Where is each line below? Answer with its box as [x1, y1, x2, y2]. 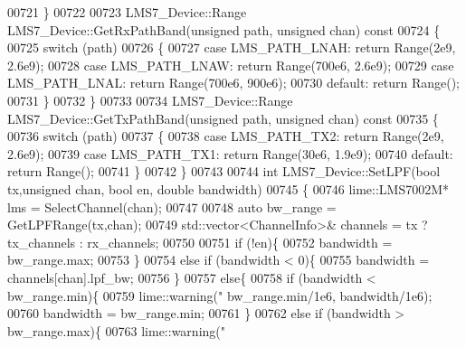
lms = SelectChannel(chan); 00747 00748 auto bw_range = [7, 197, 337, 216]
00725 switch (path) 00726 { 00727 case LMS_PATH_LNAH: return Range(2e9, [7, 38, 456, 57]
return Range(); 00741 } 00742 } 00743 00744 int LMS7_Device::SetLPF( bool [7, 162, 441, 181]
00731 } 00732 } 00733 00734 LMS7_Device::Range [7, 90, 293, 109]
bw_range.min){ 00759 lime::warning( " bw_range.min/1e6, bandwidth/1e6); [7, 286, 433, 305]
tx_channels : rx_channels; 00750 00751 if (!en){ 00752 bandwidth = [7, 232, 393, 251]
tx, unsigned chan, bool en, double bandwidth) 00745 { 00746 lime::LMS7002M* [7, 179, 450, 198]
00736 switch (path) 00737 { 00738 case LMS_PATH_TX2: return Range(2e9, [7, 127, 444, 145]
